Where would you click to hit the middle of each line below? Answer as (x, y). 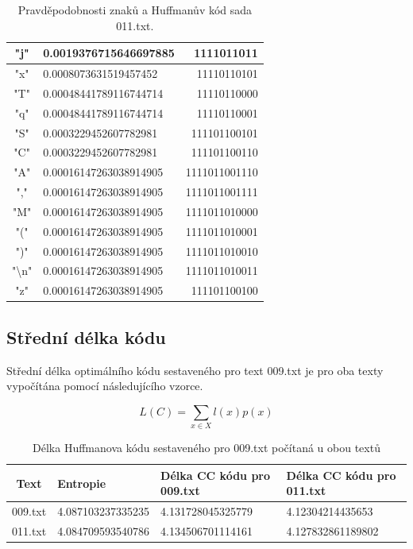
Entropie (82, 483)
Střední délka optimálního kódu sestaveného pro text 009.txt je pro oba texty (195, 370)
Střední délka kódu (86, 336)
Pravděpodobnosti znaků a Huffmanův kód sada (135, 10)
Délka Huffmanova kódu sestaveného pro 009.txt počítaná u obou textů (206, 448)
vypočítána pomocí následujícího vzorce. (105, 386)
